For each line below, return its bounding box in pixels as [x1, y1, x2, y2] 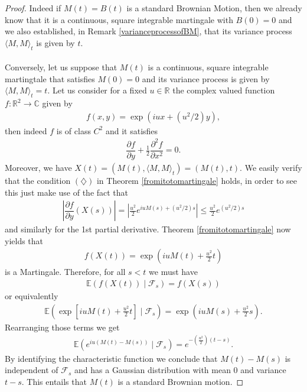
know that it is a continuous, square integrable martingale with [5, 13, 233, 25]
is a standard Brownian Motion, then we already [126, 2, 302, 14]
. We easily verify [240, 161, 302, 173]
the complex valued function [172, 84, 275, 96]
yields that [5, 234, 44, 247]
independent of [5, 364, 58, 376]
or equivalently [5, 290, 58, 302]
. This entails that [21, 375, 87, 387]
